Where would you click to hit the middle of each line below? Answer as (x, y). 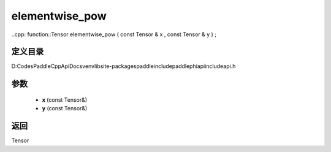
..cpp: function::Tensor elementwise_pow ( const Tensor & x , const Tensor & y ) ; (114, 34)
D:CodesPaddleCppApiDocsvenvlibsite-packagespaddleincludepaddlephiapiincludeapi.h (124, 66)
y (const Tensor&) (65, 108)
